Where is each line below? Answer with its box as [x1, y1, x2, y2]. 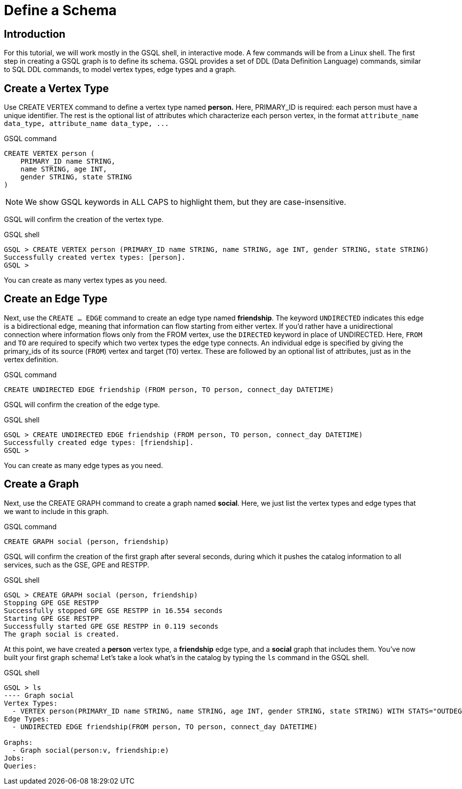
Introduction [4, 27, 66, 40]
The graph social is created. [4, 630, 120, 638]
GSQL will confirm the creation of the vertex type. [4, 215, 164, 224]
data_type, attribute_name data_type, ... [4, 120, 169, 128]
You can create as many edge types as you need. [4, 461, 163, 469]
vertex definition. [4, 355, 58, 364]
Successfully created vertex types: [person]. [4, 253, 185, 262]
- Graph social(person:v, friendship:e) [12, 746, 169, 754]
